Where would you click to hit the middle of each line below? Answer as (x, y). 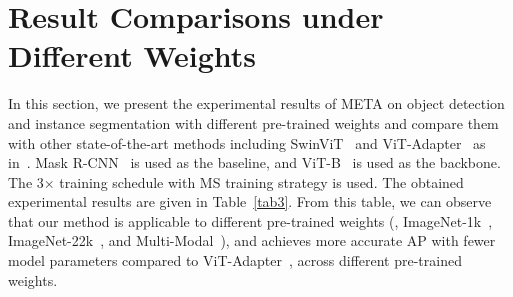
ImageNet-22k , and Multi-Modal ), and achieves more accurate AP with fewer (252, 240)
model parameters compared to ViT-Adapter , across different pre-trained (235, 260)
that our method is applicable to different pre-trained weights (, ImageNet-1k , (250, 220)
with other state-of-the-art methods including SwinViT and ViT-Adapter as (247, 142)
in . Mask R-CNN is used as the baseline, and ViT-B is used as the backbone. (254, 162)
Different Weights (132, 55)
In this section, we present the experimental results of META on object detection (256, 103)
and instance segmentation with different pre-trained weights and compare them (253, 122)
